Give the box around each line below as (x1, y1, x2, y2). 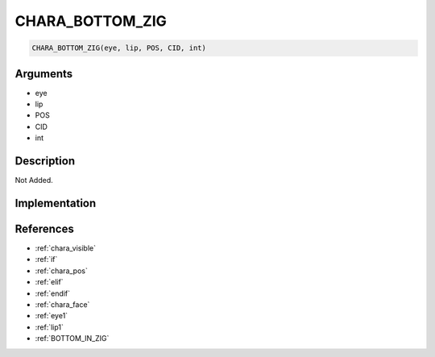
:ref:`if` (35, 255, 58, 264)
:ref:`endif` (35, 289, 71, 298)
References (14, 222, 74, 235)
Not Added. (14, 176, 54, 185)
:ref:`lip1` (35, 322, 64, 332)
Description (14, 154, 76, 168)
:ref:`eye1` (35, 311, 68, 321)
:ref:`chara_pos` (35, 266, 88, 276)
